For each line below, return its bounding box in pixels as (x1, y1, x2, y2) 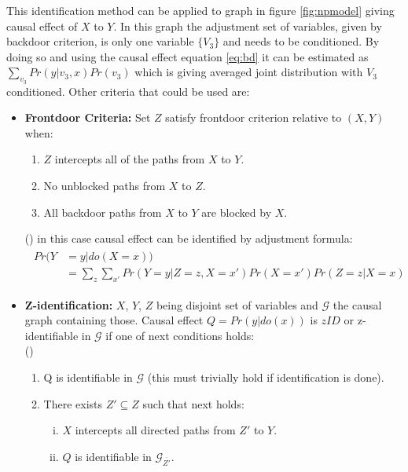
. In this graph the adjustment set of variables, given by (113, 17, 382, 34)
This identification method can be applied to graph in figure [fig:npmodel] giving (6, 2, 395, 18)
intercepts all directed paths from (75, 422, 236, 438)
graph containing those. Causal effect (24, 312, 204, 328)
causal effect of (6, 17, 78, 34)
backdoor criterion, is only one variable (6, 33, 194, 49)
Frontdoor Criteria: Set (24, 109, 151, 126)
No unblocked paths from (43, 177, 166, 193)
